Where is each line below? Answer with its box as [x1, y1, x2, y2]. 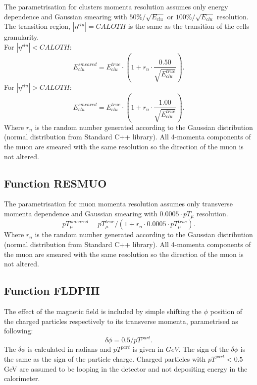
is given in [132, 344, 163, 354]
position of [210, 306, 243, 317]
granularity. [4, 32, 39, 42]
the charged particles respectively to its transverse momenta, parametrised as [4, 316, 238, 326]
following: [4, 325, 33, 336]
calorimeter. [4, 373, 40, 384]
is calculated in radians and [28, 344, 111, 354]
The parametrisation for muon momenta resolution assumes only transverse [4, 198, 233, 209]
